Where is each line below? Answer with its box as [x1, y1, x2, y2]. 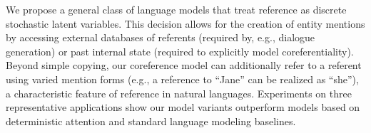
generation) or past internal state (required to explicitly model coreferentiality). [6, 43, 354, 58]
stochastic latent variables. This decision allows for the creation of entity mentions [6, 16, 365, 31]
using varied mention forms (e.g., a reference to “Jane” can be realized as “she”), [6, 71, 359, 86]
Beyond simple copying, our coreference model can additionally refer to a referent [6, 58, 362, 73]
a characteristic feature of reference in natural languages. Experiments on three [6, 85, 352, 100]
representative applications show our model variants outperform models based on [6, 100, 360, 115]
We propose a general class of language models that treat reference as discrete [6, 2, 347, 16]
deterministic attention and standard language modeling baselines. [6, 113, 296, 128]
